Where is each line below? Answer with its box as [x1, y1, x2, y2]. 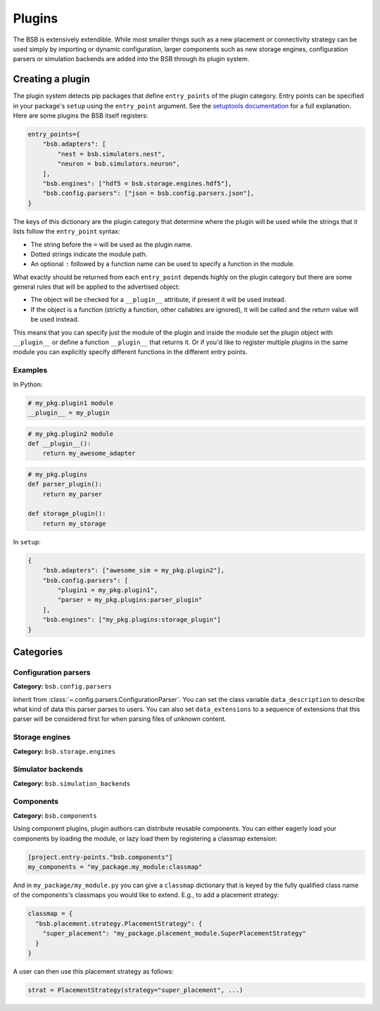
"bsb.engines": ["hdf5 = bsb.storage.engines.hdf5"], [42, 180, 232, 187]
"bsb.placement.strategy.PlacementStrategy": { [35, 919, 203, 927]
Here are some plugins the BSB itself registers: [13, 111, 148, 120]
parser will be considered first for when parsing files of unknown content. [13, 715, 227, 723]
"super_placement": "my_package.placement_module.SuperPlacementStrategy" [42, 929, 306, 938]
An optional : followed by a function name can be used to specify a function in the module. [30, 260, 295, 268]
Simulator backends [13, 765, 84, 774]
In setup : [13, 537, 42, 546]
